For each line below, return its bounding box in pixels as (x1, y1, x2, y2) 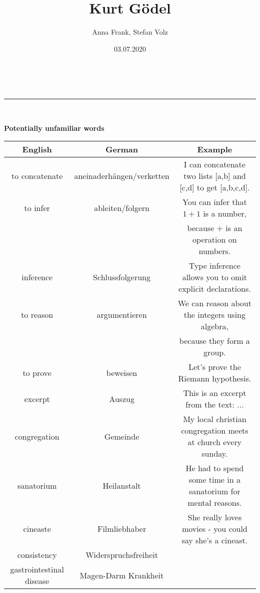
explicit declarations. (178, 283, 251, 295)
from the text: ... (185, 399, 244, 411)
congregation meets (181, 425, 248, 437)
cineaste (23, 523, 51, 535)
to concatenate (11, 170, 63, 182)
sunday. (201, 448, 228, 460)
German (105, 143, 138, 155)
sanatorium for (188, 485, 240, 497)
